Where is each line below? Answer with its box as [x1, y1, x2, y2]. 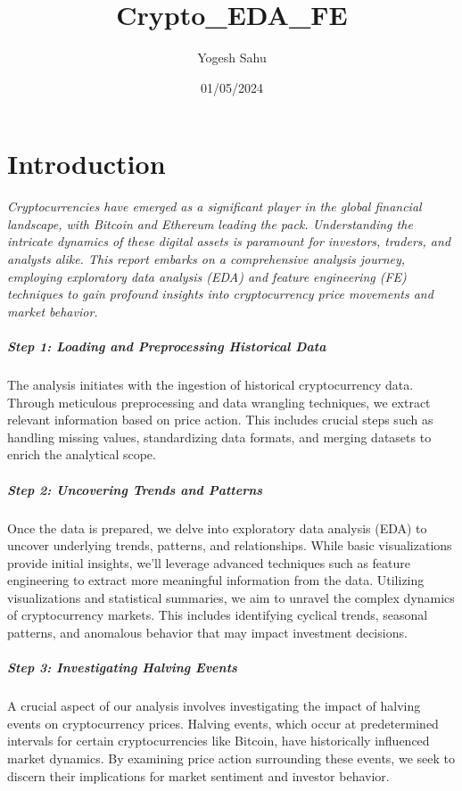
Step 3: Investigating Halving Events [7, 658, 237, 677]
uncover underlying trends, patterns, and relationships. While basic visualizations [7, 536, 452, 555]
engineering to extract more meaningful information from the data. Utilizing [7, 571, 425, 589]
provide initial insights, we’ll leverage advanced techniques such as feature [7, 553, 410, 572]
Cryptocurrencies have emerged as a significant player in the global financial [7, 197, 422, 216]
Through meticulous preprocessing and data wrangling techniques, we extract [7, 392, 431, 411]
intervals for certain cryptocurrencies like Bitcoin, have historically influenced [7, 731, 430, 750]
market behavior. [7, 301, 98, 320]
